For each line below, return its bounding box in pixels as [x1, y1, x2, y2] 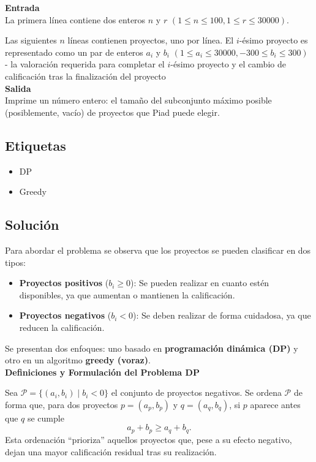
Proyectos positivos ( [19, 276, 109, 289]
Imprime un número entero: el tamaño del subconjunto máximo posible [5, 94, 272, 107]
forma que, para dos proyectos [5, 398, 118, 411]
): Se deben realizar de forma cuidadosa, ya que [132, 309, 311, 322]
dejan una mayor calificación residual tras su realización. [5, 445, 217, 458]
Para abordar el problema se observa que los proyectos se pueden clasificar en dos [5, 243, 311, 256]
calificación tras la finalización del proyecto [5, 69, 166, 82]
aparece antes [250, 398, 301, 411]
